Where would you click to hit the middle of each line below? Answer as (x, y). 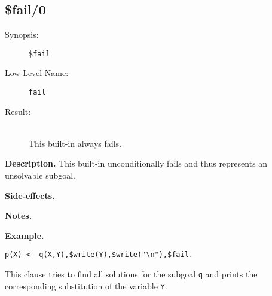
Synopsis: (22, 34)
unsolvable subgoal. (40, 175)
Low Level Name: (37, 73)
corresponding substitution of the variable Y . (86, 286)
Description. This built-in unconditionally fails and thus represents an (136, 163)
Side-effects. (30, 195)
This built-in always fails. (75, 143)
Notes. (19, 215)
